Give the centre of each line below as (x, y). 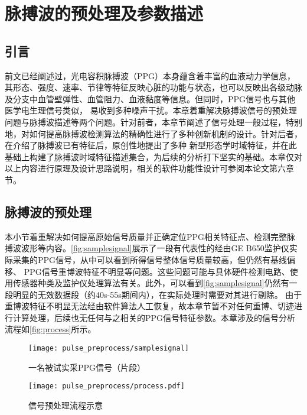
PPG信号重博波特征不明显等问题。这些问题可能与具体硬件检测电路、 (157, 271)
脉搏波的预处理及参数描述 (104, 13)
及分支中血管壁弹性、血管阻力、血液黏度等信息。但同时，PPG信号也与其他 (150, 98)
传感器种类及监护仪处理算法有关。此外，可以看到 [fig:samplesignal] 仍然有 (151, 283)
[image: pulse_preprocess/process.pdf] (107, 386)
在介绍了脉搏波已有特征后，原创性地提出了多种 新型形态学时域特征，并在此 (151, 145)
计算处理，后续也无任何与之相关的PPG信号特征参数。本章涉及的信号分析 (154, 317)
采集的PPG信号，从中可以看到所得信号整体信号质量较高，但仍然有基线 (150, 259)
